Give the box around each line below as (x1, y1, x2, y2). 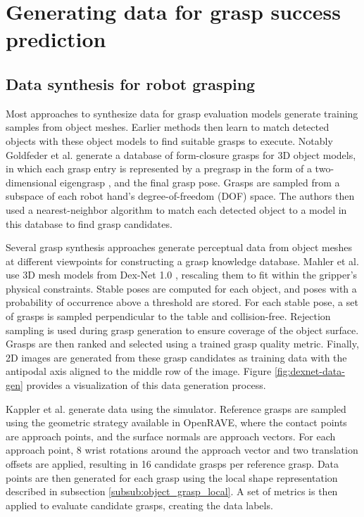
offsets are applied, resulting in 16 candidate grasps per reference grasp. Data (6, 457, 339, 471)
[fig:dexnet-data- (274, 364, 345, 378)
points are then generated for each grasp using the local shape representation (6, 470, 338, 485)
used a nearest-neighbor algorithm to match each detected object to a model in (6, 202, 347, 217)
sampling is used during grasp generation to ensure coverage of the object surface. (6, 322, 359, 337)
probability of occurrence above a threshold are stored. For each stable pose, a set (6, 295, 358, 309)
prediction (6, 25, 106, 53)
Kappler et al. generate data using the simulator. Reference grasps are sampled (6, 401, 346, 416)
